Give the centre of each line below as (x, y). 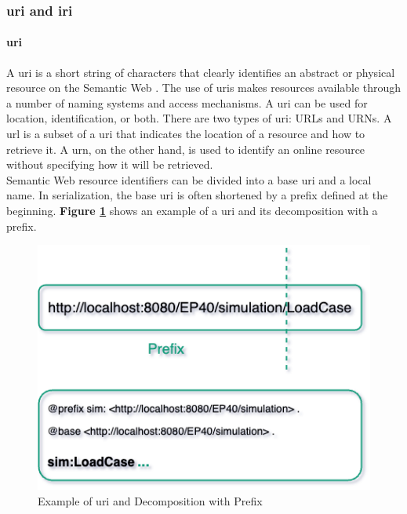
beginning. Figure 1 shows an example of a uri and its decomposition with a (192, 210)
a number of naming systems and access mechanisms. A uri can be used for (187, 102)
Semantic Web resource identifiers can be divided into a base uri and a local (189, 179)
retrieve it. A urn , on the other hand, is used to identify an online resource (186, 149)
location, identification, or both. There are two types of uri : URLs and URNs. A (199, 118)
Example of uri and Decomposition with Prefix (150, 500)
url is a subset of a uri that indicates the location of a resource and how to (186, 134)
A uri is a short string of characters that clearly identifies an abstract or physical (201, 72)
